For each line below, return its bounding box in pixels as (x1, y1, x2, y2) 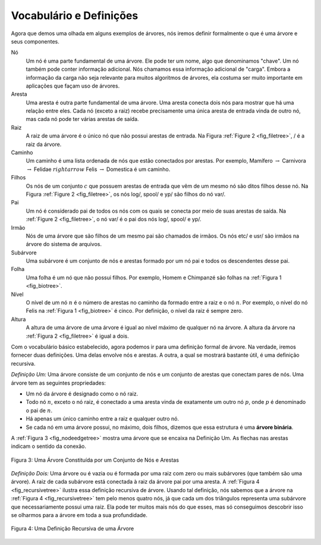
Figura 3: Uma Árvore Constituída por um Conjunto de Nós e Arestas (11, 456, 180, 463)
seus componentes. (11, 38, 59, 45)
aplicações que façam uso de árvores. (26, 82, 120, 89)
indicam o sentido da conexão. (11, 443, 86, 450)
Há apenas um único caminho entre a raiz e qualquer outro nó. (26, 415, 180, 422)
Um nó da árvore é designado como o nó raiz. (26, 390, 139, 397)
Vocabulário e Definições (11, 9, 139, 22)
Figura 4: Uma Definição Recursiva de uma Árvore (11, 525, 134, 532)
